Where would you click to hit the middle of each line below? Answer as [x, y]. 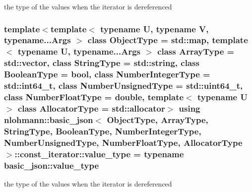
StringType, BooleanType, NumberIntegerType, [103, 131]
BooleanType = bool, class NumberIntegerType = [107, 74]
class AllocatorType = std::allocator [91, 108]
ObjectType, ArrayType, [157, 119]
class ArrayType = [196, 51]
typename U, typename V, [155, 29]
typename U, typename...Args [79, 51]
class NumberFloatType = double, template [94, 97]
